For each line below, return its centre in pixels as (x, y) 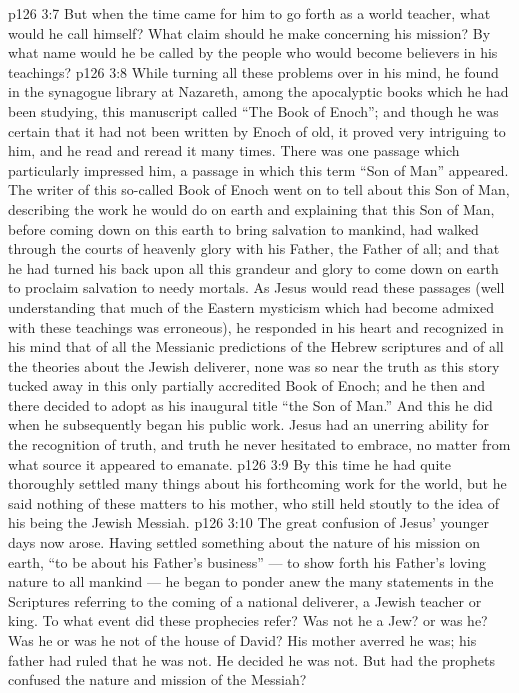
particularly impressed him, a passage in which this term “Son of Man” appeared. (258, 169)
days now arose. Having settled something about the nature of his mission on (244, 542)
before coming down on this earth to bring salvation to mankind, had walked (243, 228)
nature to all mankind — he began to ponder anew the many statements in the (251, 581)
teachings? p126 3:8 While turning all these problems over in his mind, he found (253, 71)
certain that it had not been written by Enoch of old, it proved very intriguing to (257, 130)
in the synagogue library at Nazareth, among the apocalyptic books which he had (258, 91)
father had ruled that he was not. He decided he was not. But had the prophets (252, 659)
